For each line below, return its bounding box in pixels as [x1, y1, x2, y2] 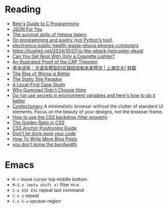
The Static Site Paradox [12, 76, 62, 82]
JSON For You [12, 26, 43, 32]
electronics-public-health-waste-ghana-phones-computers [12, 42, 139, 48]
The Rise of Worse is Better [12, 70, 70, 76]
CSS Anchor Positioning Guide [12, 124, 77, 131]
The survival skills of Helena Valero [12, 31, 87, 37]
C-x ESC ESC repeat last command [12, 187, 84, 193]
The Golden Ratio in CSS [12, 119, 65, 126]
